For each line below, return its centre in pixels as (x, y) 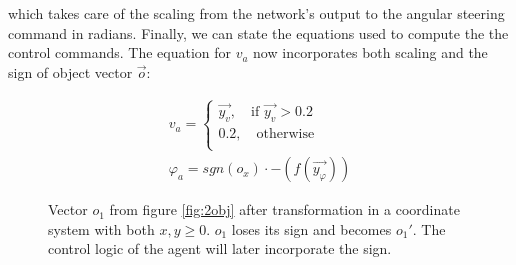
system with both (101, 228)
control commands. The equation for (119, 52)
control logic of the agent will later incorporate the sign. (220, 248)
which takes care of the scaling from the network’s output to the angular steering (256, 13)
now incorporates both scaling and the (370, 52)
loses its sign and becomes (311, 228)
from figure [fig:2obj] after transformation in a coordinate (284, 209)
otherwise (285, 133)
